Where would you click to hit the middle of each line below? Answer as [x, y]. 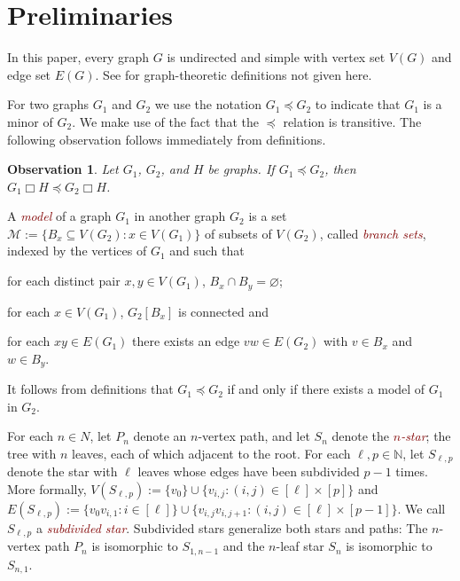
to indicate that [358, 104]
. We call [421, 508]
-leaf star [300, 546]
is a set [268, 216]
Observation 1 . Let [63, 169]
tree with [32, 453]
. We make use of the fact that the [165, 121]
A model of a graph [59, 216]
